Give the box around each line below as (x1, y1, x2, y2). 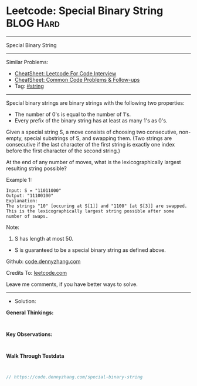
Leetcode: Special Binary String (6, 4, 164, 18)
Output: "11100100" (6, 192, 54, 198)
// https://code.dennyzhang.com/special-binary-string (6, 374, 143, 380)
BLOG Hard (6, 16, 60, 30)
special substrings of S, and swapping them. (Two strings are (24, 134, 172, 142)
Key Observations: (6, 331, 53, 338)
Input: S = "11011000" (6, 187, 62, 194)
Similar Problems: (6, 58, 49, 65)
